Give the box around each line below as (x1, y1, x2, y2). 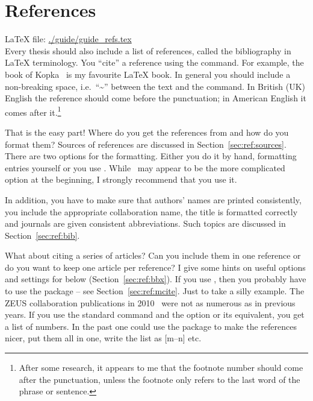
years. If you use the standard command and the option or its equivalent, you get (5, 308, 305, 321)
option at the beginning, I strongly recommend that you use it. (5, 173, 237, 186)
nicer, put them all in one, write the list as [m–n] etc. (5, 332, 202, 344)
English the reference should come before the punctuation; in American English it (5, 92, 306, 104)
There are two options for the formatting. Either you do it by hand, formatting (5, 150, 297, 162)
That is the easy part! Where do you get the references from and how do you (5, 125, 289, 138)
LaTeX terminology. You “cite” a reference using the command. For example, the (5, 56, 304, 69)
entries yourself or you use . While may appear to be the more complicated (5, 161, 285, 174)
